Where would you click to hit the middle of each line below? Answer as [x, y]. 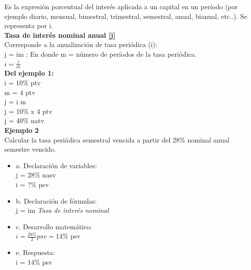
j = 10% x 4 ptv [29, 111]
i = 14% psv [34, 262]
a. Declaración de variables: [56, 165]
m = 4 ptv [20, 92]
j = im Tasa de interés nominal [62, 210]
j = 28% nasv [36, 175]
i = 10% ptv [23, 82]
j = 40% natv [24, 120]
